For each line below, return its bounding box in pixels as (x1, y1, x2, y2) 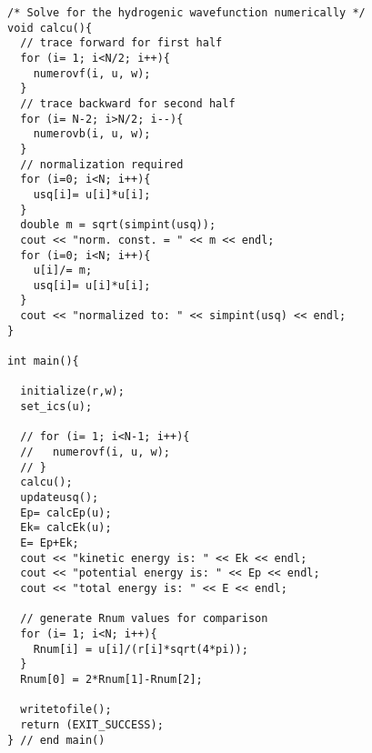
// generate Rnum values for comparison (20, 612, 268, 626)
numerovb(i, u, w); (33, 127, 151, 141)
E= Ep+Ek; (20, 536, 79, 549)
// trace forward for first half (20, 36, 223, 50)
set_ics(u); (20, 400, 93, 414)
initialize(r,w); (20, 385, 125, 398)
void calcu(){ (7, 21, 93, 35)
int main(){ (7, 355, 79, 368)
